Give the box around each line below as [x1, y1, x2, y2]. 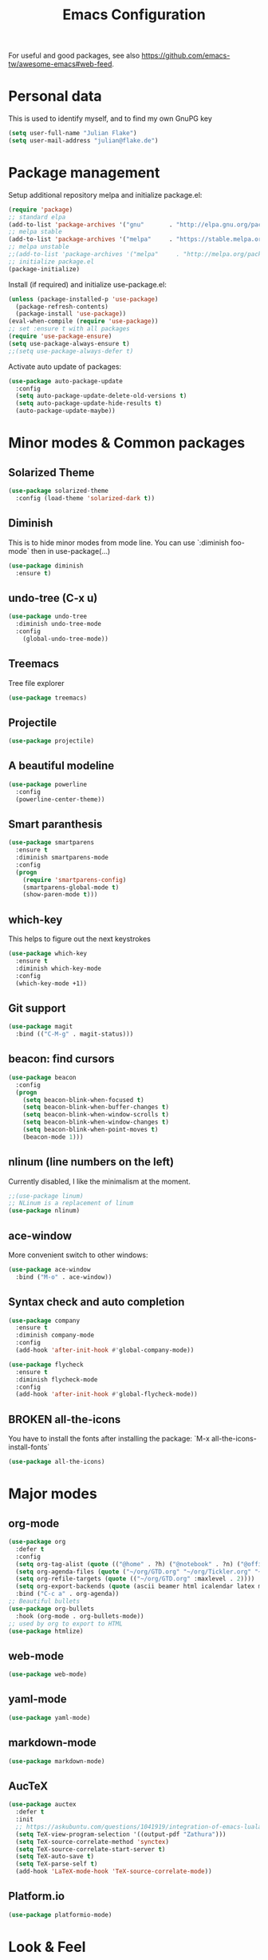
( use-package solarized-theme [8, 487, 109, 495]
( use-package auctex [8, 1801, 77, 1809]
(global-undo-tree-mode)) [22, 635, 109, 643]
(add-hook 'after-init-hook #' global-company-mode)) [15, 1346, 195, 1354]
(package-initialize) [8, 265, 81, 273]
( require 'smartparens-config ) [22, 876, 127, 884]
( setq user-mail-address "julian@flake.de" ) [8, 137, 159, 145]
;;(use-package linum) [8, 1192, 84, 1200]
